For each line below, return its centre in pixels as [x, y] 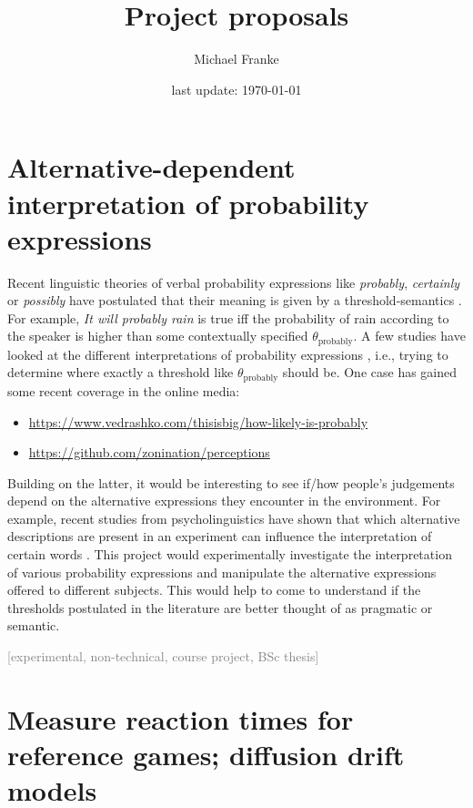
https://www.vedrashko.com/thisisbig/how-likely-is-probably [198, 421]
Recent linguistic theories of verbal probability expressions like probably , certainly [234, 282]
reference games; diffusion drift [206, 754]
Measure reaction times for [181, 718]
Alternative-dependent [151, 167]
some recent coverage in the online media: [124, 390]
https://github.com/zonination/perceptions [149, 452]
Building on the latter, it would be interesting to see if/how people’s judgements [231, 482]
